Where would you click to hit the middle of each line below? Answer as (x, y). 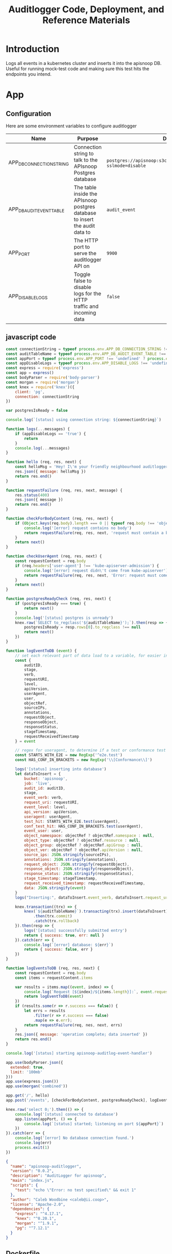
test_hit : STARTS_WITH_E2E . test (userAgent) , (72, 821)
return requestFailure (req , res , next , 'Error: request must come (96, 575)
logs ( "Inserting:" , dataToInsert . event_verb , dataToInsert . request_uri (93, 898)
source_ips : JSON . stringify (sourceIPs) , (68, 855)
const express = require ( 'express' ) (45, 368)
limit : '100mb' (27, 1072)
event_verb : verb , (44, 798)
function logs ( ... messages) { (38, 429)
